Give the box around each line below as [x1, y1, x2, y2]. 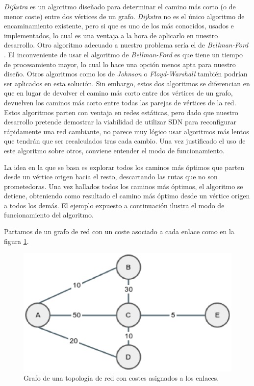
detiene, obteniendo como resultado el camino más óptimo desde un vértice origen [4, 191, 250, 201]
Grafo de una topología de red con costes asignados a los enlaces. [24, 373, 219, 383]
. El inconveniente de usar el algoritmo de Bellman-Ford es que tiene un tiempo [4, 49, 243, 59]
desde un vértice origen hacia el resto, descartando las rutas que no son [4, 171, 218, 182]
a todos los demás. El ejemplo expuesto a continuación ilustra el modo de [4, 200, 225, 210]
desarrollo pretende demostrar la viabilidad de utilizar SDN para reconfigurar [4, 117, 237, 127]
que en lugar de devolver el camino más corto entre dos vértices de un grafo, [4, 88, 233, 98]
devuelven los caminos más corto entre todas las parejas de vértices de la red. [4, 97, 236, 107]
